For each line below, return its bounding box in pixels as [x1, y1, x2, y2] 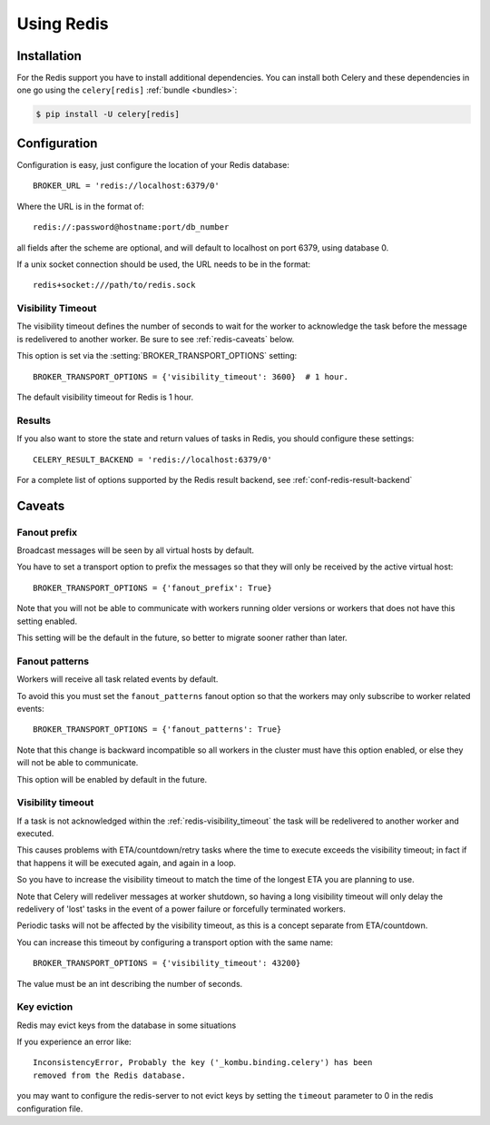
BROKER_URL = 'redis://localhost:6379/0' [33, 181, 220, 191]
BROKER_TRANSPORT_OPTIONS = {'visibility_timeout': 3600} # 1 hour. [33, 371, 349, 381]
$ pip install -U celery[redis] [35, 109, 181, 120]
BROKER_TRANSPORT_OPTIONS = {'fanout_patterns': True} [33, 725, 282, 735]
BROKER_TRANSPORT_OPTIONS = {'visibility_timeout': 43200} [33, 958, 301, 969]
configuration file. [16, 1103, 83, 1114]
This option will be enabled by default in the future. [16, 774, 208, 785]
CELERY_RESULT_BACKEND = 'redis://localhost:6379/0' [33, 454, 272, 465]
